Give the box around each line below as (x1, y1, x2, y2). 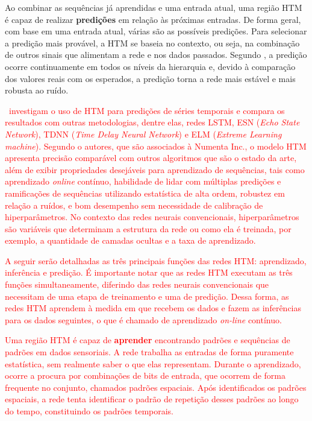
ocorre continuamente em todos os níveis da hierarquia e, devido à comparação (5, 60, 296, 72)
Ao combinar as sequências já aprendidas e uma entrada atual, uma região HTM (5, 1, 302, 13)
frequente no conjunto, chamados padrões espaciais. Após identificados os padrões (5, 381, 307, 393)
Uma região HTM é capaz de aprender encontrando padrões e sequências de (5, 334, 290, 346)
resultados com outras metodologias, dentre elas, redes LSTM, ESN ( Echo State (5, 116, 300, 128)
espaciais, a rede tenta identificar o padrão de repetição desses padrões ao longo (5, 393, 299, 405)
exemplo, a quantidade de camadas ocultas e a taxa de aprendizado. (5, 234, 256, 247)
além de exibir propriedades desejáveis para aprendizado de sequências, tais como (5, 163, 305, 176)
